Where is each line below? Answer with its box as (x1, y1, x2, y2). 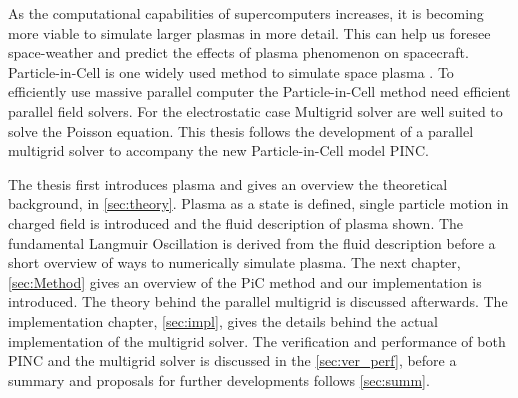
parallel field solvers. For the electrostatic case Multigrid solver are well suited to (8, 100, 503, 121)
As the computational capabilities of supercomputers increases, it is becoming (8, 3, 484, 23)
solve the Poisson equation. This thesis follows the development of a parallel (8, 120, 474, 141)
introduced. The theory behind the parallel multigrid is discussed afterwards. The (8, 291, 508, 312)
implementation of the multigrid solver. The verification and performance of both (8, 330, 506, 351)
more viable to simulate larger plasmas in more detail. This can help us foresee (8, 22, 491, 43)
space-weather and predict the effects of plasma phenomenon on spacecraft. (8, 42, 469, 63)
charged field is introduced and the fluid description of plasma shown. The (8, 212, 464, 233)
